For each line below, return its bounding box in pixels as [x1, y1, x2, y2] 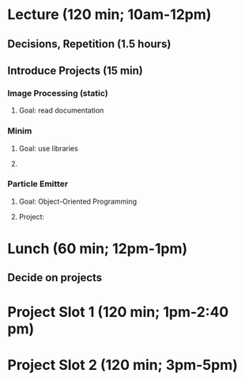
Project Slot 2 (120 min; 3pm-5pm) [7, 356, 239, 374]
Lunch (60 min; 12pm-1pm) [7, 240, 188, 258]
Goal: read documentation [18, 105, 104, 116]
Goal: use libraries [18, 143, 78, 153]
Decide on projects [7, 271, 103, 284]
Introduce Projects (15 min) [7, 63, 143, 77]
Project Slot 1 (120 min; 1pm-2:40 [7, 303, 229, 321]
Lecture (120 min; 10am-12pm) [7, 6, 212, 24]
